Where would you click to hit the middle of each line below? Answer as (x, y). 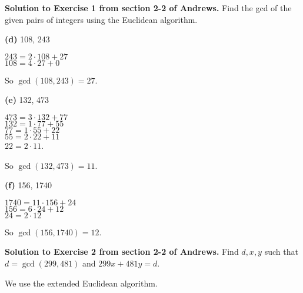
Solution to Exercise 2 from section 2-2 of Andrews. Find (122, 252)
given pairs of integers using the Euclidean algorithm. (101, 19)
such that (281, 252)
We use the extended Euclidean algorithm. (81, 283)
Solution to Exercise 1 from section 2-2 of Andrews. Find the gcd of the (148, 8)
